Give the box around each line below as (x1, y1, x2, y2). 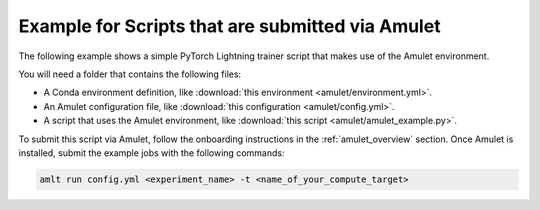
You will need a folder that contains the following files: (18, 68, 242, 80)
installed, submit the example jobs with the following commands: (18, 146, 285, 159)
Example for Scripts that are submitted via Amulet (18, 15, 441, 37)
